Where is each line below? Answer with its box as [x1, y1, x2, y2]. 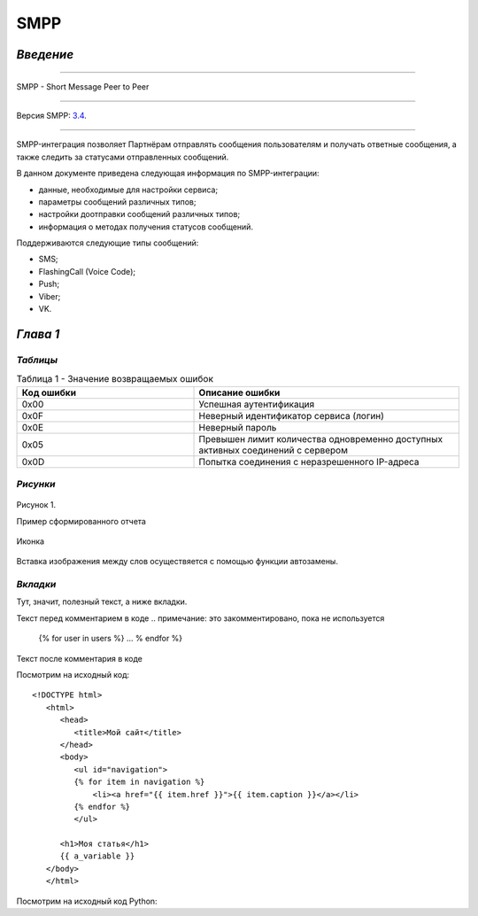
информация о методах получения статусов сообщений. [38, 221, 254, 232]
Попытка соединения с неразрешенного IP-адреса [198, 455, 420, 468]
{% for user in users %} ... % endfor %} [38, 633, 183, 644]
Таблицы [16, 353, 58, 366]
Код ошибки [21, 386, 77, 399]
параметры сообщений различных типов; [38, 196, 197, 207]
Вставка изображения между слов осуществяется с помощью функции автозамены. [16, 556, 338, 567]
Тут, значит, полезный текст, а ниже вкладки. [16, 596, 188, 607]
